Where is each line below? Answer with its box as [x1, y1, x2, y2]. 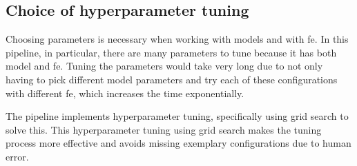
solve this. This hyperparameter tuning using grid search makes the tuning [6, 122, 322, 136]
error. [6, 149, 29, 163]
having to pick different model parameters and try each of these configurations [6, 72, 338, 86]
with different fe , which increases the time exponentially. [6, 85, 244, 100]
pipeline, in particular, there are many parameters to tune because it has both [6, 45, 337, 59]
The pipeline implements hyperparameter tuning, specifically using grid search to [6, 109, 349, 123]
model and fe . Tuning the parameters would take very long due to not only [6, 59, 323, 73]
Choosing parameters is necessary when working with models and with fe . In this [6, 32, 349, 46]
